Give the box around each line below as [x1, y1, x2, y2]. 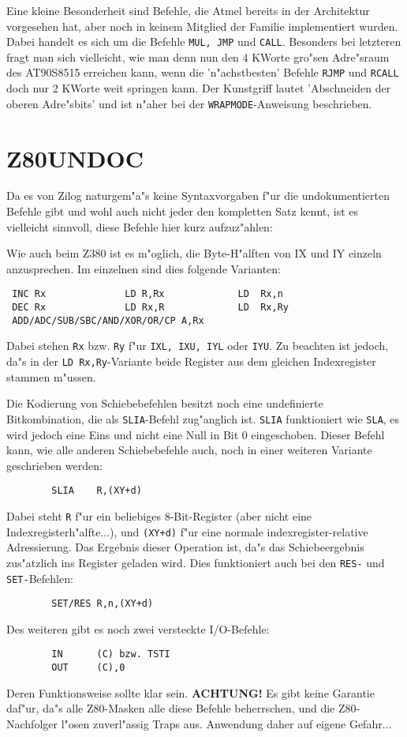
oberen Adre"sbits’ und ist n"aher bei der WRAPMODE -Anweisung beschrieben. [6, 95, 372, 111]
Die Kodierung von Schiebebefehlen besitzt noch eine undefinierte [6, 395, 323, 412]
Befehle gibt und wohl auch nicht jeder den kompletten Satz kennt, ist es [6, 203, 359, 220]
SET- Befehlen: [6, 570, 73, 586]
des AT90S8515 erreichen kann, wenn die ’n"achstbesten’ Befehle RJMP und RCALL [6, 64, 399, 81]
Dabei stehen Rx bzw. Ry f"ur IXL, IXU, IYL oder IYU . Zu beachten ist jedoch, [6, 337, 389, 354]
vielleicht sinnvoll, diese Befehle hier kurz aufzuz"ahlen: [6, 218, 273, 235]
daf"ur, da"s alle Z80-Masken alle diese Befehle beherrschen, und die [6, 700, 335, 716]
